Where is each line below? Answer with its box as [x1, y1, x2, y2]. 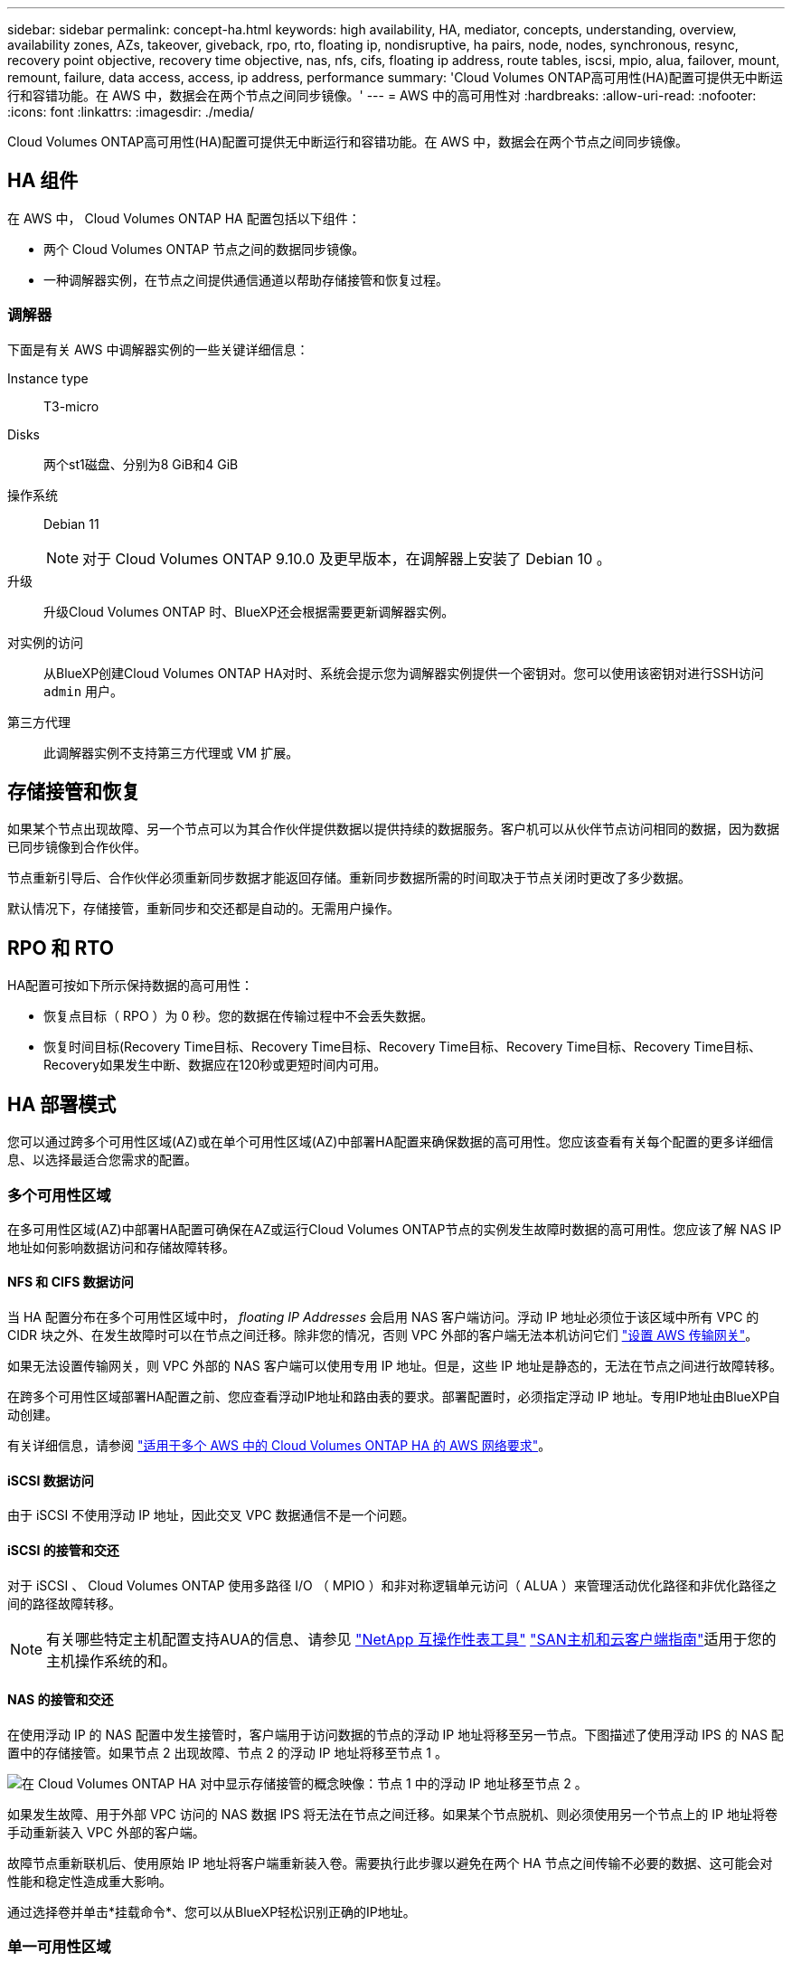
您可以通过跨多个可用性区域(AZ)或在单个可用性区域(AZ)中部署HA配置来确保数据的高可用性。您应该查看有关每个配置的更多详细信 [7, 1134, 774, 1150]
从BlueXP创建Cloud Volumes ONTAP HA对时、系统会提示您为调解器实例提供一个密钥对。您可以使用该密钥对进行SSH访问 [43, 665, 764, 681]
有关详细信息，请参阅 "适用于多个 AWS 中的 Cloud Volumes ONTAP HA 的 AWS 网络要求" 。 [7, 1438, 552, 1454]
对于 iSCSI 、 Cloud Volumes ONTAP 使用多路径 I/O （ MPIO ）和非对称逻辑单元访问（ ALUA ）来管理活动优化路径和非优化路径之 [7, 1577, 777, 1593]
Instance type [7, 370, 89, 386]
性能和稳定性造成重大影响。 [7, 1872, 172, 1889]
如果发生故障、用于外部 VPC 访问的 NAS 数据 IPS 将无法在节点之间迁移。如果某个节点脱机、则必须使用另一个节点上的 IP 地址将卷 [7, 1806, 778, 1822]
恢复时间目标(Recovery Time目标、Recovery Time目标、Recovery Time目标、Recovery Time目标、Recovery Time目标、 [43, 1039, 762, 1055]
